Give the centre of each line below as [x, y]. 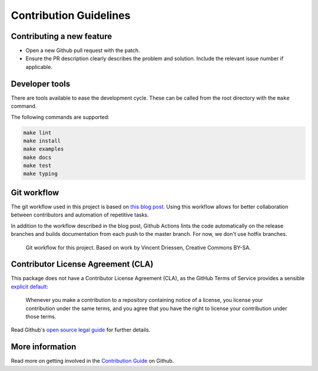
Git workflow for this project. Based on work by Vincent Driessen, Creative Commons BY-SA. [138, 247]
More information [44, 347]
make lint [37, 132]
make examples [44, 149]
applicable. [39, 67]
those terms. [41, 316]
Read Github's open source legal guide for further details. [81, 330]
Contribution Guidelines [71, 15]
